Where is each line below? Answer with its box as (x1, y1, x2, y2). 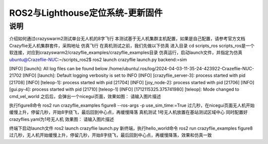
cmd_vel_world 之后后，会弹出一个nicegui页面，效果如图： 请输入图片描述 (9, 93, 161, 99)
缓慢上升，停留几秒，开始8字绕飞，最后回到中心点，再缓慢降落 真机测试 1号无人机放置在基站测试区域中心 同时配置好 (9, 109, 248, 115)
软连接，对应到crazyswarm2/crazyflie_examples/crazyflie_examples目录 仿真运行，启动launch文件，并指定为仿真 (9, 49, 243, 55)
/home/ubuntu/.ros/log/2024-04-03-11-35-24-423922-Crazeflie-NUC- (108, 65, 254, 71)
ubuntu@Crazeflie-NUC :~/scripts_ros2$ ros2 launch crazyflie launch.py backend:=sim (9, 56, 187, 62)
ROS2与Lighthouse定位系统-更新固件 (9, 7, 163, 18)
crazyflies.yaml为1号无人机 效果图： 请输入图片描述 (9, 116, 114, 122)
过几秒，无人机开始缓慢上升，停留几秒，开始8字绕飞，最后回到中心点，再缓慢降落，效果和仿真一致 (9, 132, 212, 138)
